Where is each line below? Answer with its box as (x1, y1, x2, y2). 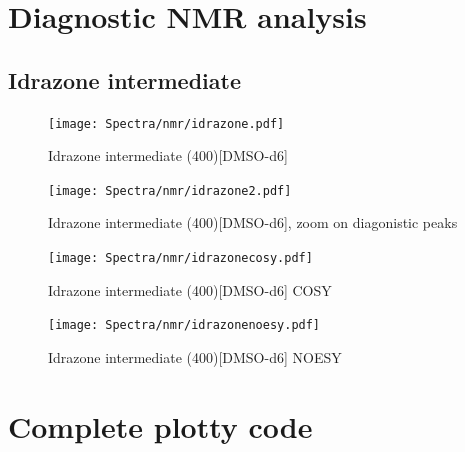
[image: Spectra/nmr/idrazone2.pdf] (48, 183, 292, 198)
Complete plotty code (8, 405, 313, 446)
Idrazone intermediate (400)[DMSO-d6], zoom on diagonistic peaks (48, 212, 458, 233)
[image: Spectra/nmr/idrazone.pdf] (48, 116, 285, 131)
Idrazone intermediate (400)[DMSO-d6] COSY (48, 279, 332, 300)
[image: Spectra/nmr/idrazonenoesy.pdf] (48, 318, 321, 333)
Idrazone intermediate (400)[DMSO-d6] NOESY (48, 346, 342, 367)
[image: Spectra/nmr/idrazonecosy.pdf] (48, 251, 313, 266)
